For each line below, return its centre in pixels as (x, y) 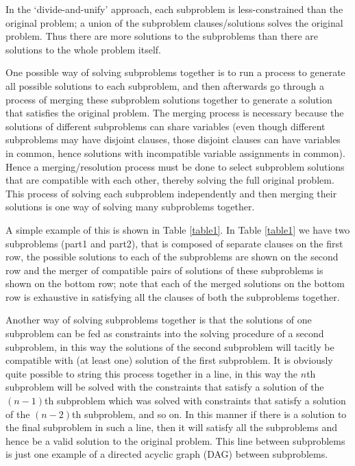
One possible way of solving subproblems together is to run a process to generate (175, 72)
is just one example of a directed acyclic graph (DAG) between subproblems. (167, 454)
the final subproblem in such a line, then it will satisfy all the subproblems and (171, 427)
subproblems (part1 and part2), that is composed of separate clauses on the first (174, 243)
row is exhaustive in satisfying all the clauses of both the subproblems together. (173, 296)
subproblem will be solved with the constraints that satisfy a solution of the (165, 387)
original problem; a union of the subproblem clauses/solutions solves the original (174, 22)
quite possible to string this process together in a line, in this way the (152, 373)
